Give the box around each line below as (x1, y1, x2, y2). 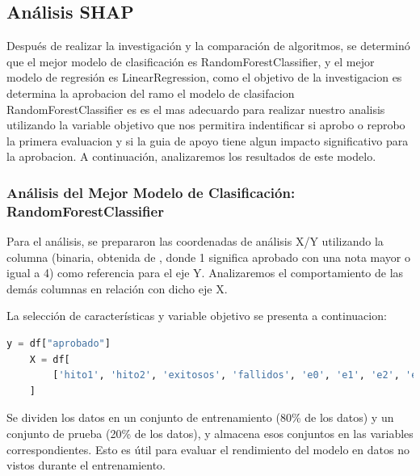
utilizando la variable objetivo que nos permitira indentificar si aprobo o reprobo (6, 116, 405, 133)
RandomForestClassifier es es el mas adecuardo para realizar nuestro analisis (6, 100, 385, 117)
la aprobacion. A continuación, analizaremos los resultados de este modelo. (6, 148, 376, 165)
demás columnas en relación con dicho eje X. (6, 280, 228, 297)
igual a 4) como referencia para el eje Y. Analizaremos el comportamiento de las (6, 264, 404, 281)
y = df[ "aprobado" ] (6, 338, 111, 350)
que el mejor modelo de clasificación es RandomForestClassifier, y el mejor (6, 53, 375, 70)
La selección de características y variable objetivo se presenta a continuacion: (6, 307, 387, 324)
